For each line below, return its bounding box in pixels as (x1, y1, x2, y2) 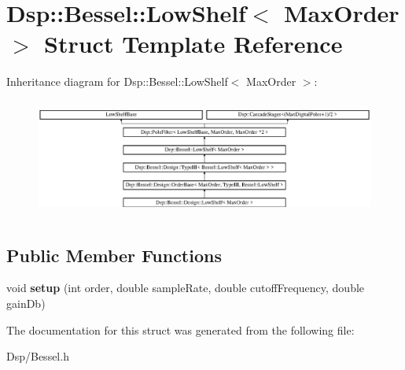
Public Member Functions (6, 242, 222, 267)
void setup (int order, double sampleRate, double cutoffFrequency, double (6, 279, 365, 296)
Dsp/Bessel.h (6, 348, 69, 364)
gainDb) (6, 294, 46, 311)
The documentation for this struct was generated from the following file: (6, 321, 355, 338)
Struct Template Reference (44, 28, 343, 60)
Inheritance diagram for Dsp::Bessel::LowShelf (6, 73, 228, 90)
